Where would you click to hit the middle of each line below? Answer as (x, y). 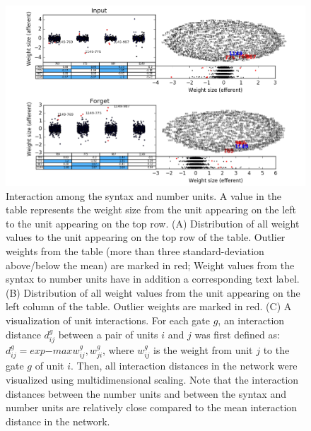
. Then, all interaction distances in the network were (184, 366)
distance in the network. (58, 421)
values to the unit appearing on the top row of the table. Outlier (146, 237)
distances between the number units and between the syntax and (146, 393)
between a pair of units (108, 334)
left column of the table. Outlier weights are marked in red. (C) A (149, 306)
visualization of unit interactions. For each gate (108, 320)
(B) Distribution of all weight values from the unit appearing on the (153, 292)
